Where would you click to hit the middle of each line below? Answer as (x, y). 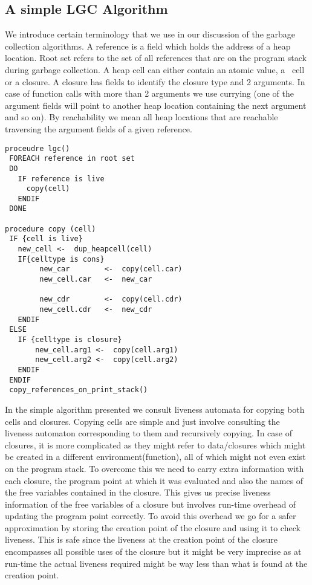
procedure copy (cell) (50, 229)
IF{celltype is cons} (61, 259)
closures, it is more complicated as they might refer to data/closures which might (155, 444)
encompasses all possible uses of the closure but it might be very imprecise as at (153, 551)
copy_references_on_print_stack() (79, 390)
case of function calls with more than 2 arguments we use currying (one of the (149, 93)
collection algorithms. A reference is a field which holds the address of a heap (148, 46)
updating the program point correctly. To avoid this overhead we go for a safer (151, 516)
